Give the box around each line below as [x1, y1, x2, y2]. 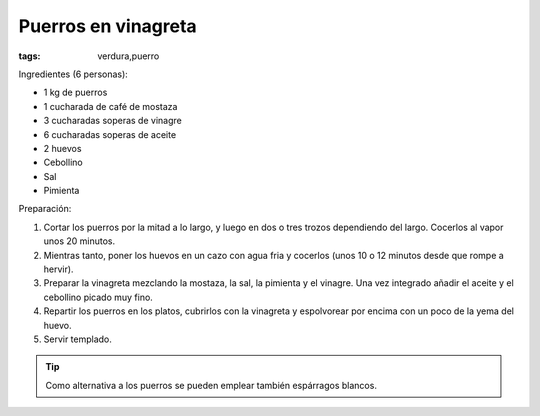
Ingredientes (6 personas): [18, 68, 129, 80]
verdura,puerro [97, 50, 160, 62]
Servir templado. [43, 333, 112, 345]
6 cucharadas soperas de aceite [43, 128, 177, 140]
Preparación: [18, 203, 72, 215]
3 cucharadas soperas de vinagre [43, 115, 182, 127]
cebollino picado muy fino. [43, 291, 154, 303]
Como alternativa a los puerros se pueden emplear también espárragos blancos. [45, 379, 377, 391]
